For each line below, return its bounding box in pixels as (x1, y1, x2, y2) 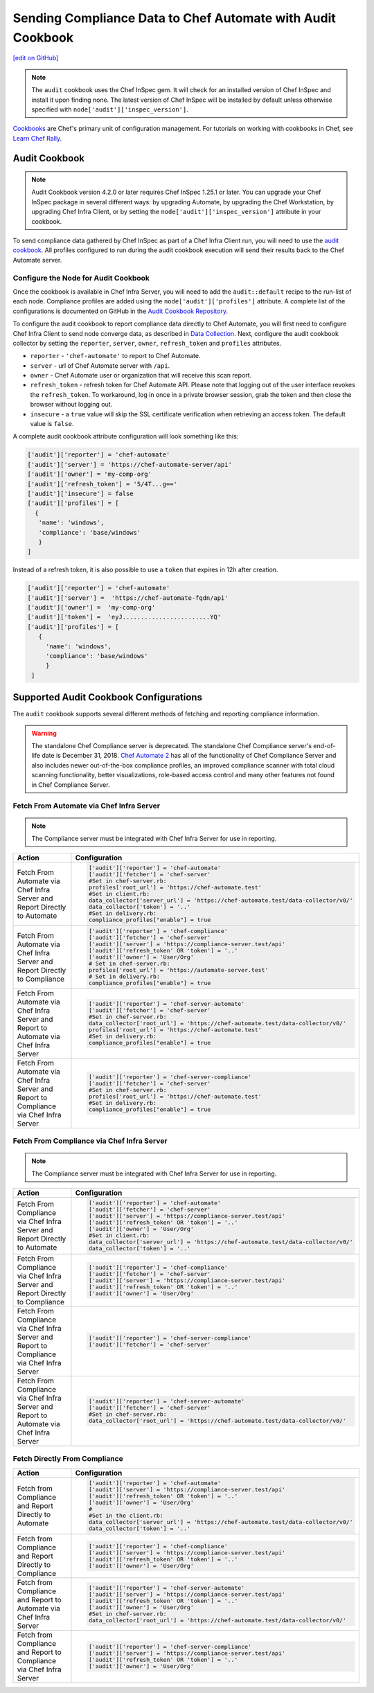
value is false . (30, 420, 74, 428)
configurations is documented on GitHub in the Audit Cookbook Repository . (12, 307, 229, 315)
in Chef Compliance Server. (31, 780, 110, 789)
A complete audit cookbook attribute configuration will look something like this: (12, 432, 239, 441)
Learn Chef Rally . (12, 134, 62, 142)
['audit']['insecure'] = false (27, 489, 134, 497)
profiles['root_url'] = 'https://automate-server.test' (88, 966, 269, 974)
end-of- (312, 742, 336, 750)
